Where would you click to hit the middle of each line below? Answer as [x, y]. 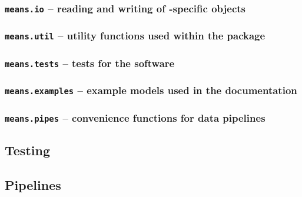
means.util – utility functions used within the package [135, 36]
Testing [27, 150]
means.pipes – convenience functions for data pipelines [135, 117]
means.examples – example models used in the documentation [151, 90]
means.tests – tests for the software [90, 63]
